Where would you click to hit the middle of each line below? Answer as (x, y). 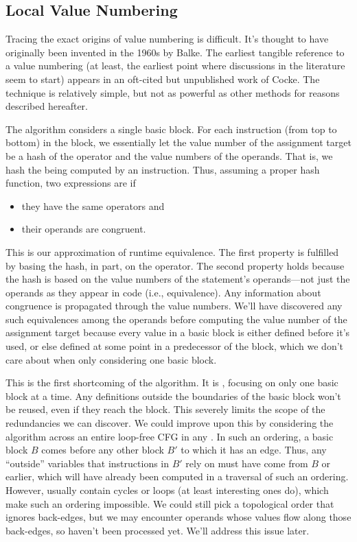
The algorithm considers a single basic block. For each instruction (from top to (171, 129)
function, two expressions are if (71, 183)
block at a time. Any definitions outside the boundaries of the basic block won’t (173, 396)
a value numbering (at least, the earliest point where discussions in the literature (175, 66)
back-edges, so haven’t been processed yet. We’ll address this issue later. (158, 530)
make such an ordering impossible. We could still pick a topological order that (170, 503)
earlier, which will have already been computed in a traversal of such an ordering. (177, 476)
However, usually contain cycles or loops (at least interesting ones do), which (167, 490)
